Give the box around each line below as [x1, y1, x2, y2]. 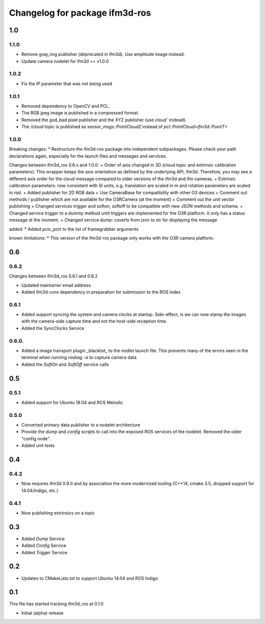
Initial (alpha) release [21, 610, 64, 616]
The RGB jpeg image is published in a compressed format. [21, 110, 139, 116]
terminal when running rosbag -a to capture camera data [21, 354, 137, 360]
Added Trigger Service [21, 549, 68, 555]
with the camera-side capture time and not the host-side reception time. [21, 318, 167, 324]
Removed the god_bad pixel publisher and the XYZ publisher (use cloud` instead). [21, 117, 187, 123]
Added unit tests [21, 442, 55, 449]
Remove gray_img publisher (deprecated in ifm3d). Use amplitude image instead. [21, 52, 185, 57]
